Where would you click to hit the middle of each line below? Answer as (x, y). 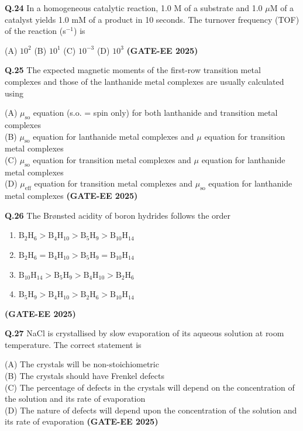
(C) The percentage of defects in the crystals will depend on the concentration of (150, 387)
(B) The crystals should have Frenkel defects (85, 376)
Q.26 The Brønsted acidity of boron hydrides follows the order (118, 215)
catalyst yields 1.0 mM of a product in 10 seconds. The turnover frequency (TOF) (152, 19)
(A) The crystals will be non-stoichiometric (82, 364)
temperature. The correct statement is (73, 344)
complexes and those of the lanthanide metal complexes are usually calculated (144, 81)
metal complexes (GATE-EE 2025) (71, 196)
